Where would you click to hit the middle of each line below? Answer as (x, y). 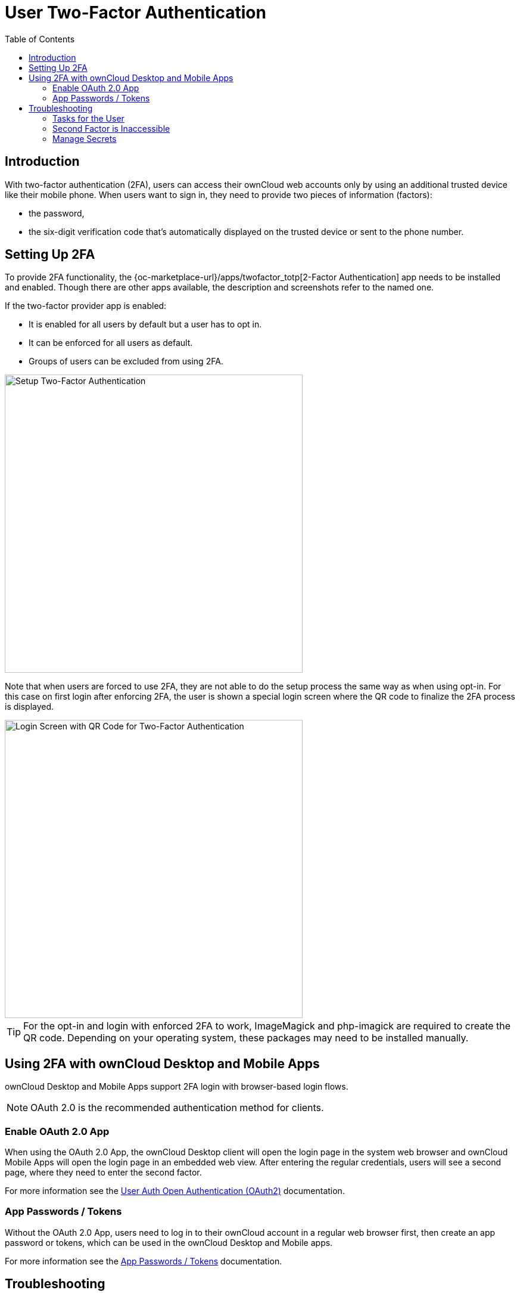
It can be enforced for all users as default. (111, 343)
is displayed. (29, 707)
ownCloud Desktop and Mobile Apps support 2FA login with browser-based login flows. (177, 1087)
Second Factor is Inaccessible (111, 128)
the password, (57, 213)
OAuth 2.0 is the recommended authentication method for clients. (177, 1108)
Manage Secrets (85, 138)
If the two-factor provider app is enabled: (86, 306)
